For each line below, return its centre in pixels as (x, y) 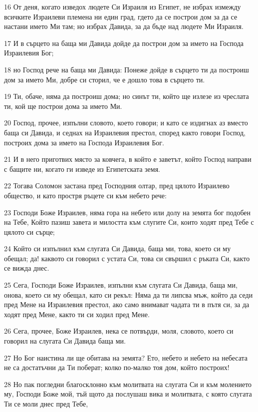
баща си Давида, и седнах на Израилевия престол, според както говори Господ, (125, 132)
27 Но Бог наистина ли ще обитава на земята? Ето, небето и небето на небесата (126, 357)
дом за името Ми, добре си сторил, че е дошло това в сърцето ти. (105, 79)
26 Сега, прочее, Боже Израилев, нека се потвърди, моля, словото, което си (119, 331)
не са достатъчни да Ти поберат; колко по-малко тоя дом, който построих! (117, 367)
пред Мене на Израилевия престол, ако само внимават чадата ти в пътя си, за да (127, 304)
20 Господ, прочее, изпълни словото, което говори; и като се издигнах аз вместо (126, 123)
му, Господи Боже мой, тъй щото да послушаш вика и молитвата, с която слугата (128, 394)
